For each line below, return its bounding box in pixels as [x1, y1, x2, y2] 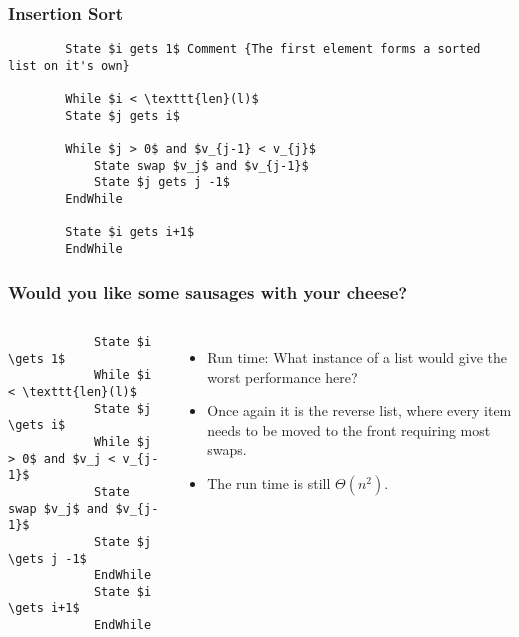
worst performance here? [207, 366, 358, 387]
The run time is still [207, 472, 331, 493]
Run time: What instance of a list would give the [207, 346, 508, 367]
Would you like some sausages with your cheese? [8, 279, 408, 304]
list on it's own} [8, 58, 130, 73]
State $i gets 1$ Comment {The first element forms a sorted [65, 42, 481, 57]
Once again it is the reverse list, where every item [207, 400, 512, 421]
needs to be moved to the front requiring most [207, 419, 491, 440]
